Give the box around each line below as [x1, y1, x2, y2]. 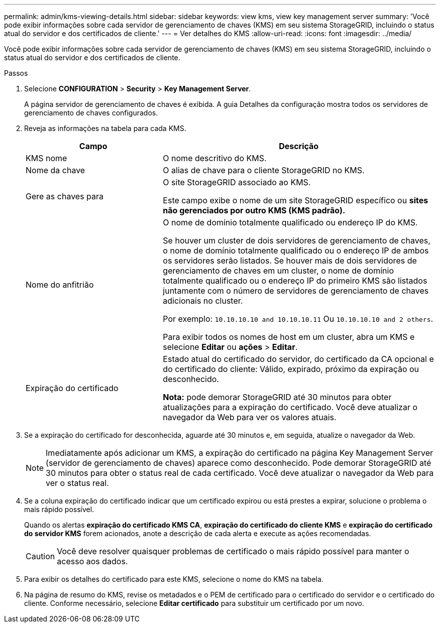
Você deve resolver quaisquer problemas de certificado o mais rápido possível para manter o [57, 546, 409, 556]
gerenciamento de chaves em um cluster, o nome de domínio [163, 266, 394, 276]
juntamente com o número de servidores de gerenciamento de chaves [163, 286, 429, 296]
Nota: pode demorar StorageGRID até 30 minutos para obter [163, 392, 392, 402]
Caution [26, 551, 55, 561]
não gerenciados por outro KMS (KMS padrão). [163, 205, 346, 215]
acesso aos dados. [57, 556, 128, 566]
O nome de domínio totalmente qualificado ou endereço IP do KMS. [163, 217, 418, 227]
